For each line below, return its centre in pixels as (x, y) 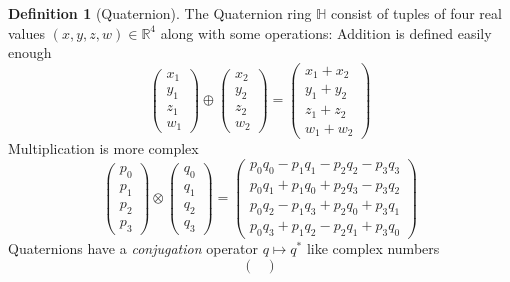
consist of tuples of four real (416, 13)
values (27, 32)
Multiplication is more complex (103, 148)
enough (30, 52)
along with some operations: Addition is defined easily (326, 32)
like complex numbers (373, 248)
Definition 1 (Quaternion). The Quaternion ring (160, 13)
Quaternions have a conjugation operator (133, 248)
